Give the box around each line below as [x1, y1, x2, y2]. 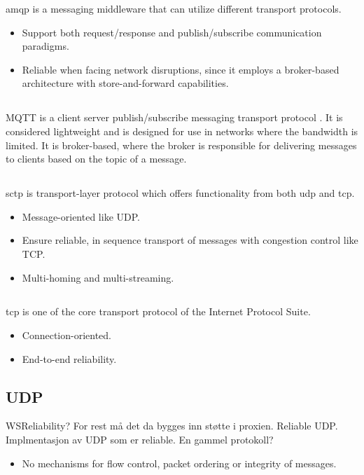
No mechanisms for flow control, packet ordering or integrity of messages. [22, 455, 337, 470]
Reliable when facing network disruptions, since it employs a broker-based [22, 62, 339, 76]
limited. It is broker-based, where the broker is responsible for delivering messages [6, 137, 357, 152]
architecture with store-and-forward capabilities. [22, 76, 229, 90]
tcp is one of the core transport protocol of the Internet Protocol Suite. [6, 304, 311, 319]
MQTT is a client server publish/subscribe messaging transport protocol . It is [6, 110, 343, 125]
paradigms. [22, 39, 69, 53]
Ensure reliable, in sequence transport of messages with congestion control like [22, 233, 358, 247]
